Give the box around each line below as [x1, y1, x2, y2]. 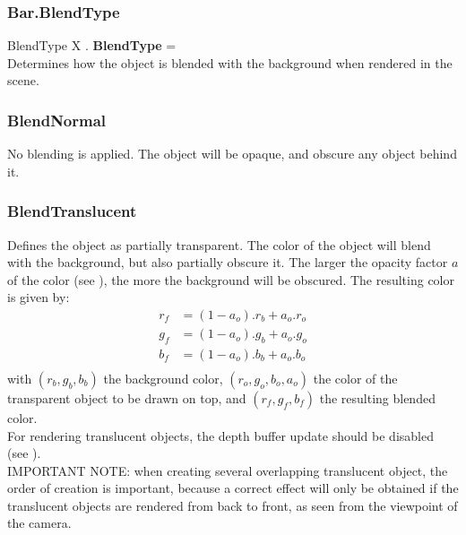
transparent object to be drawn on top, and [7, 388, 246, 407]
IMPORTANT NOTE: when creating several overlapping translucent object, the [7, 461, 448, 479]
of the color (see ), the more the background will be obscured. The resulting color [7, 270, 454, 289]
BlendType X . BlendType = [7, 36, 177, 55]
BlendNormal [7, 108, 107, 131]
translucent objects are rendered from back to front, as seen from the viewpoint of [7, 496, 458, 514]
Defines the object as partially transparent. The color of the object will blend [7, 235, 431, 254]
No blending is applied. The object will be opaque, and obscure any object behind [7, 144, 457, 163]
